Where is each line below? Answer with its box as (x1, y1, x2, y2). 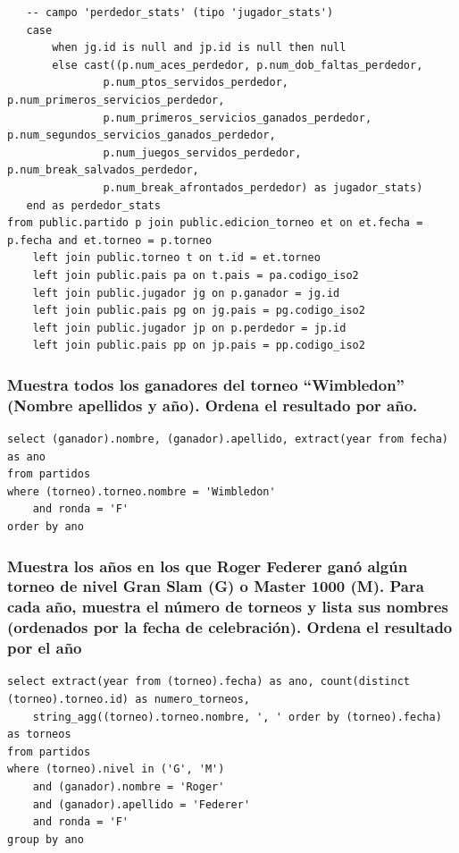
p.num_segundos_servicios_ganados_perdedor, (7, 129, 276, 142)
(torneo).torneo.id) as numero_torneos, (7, 693, 251, 706)
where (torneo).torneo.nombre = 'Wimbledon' (7, 485, 276, 498)
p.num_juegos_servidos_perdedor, (103, 146, 302, 159)
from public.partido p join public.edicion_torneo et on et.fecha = (7, 216, 423, 230)
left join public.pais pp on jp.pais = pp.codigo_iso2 (32, 339, 365, 352)
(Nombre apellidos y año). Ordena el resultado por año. (7, 393, 418, 416)
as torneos (7, 728, 71, 741)
